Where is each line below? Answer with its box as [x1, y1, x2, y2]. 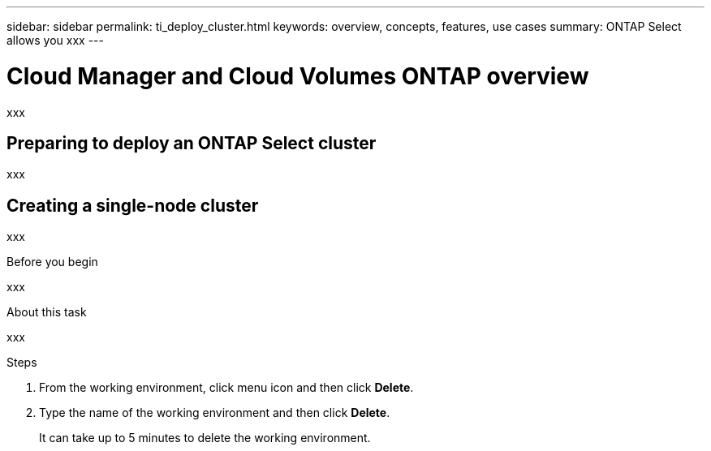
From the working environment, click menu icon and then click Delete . [39, 380, 414, 395]
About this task [6, 305, 87, 320]
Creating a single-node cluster [6, 195, 259, 216]
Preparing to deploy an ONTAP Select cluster [6, 132, 377, 153]
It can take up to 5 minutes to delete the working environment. [39, 431, 371, 445]
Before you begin [6, 255, 98, 269]
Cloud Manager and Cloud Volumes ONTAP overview [6, 62, 589, 90]
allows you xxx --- [6, 33, 104, 47]
